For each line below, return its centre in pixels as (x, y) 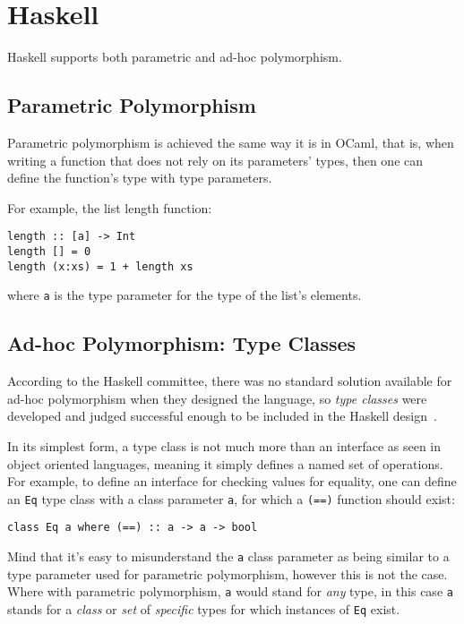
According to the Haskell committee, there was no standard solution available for (230, 381)
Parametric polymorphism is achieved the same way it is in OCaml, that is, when (231, 142)
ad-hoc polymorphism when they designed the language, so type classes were (217, 398)
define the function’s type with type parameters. (140, 178)
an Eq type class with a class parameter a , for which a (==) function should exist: (231, 498)
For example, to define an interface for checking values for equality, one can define (232, 481)
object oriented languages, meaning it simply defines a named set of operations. (225, 463)
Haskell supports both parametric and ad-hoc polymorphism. (175, 57)
